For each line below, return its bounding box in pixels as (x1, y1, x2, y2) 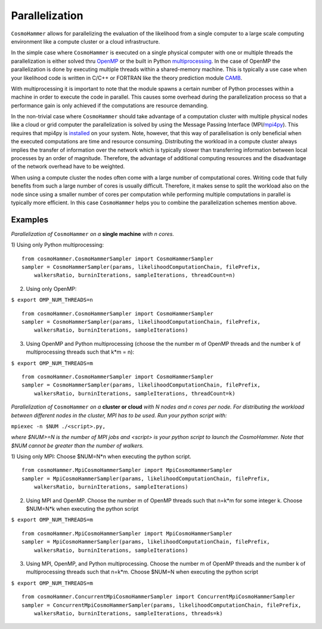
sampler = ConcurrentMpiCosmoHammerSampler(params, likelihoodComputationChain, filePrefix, (21, 602, 302, 609)
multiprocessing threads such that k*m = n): (26, 348, 134, 355)
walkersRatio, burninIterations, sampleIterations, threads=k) (33, 610, 223, 616)
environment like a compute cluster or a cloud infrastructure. (11, 38, 160, 45)
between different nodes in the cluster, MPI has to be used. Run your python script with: (11, 412, 227, 419)
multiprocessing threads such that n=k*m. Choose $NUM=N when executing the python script (26, 568, 259, 576)
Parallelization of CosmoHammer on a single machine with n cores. (11, 230, 174, 237)
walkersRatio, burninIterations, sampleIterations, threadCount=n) (33, 272, 236, 279)
